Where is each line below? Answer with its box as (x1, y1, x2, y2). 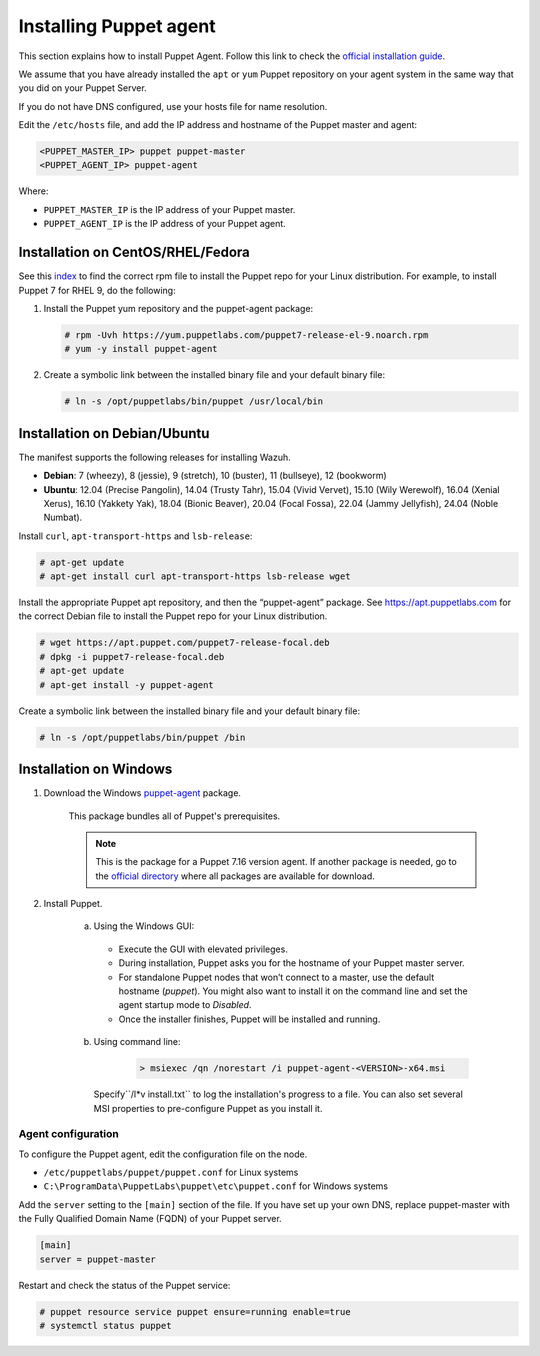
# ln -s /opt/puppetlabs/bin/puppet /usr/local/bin (64, 396, 324, 407)
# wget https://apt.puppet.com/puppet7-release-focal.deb (39, 637, 330, 649)
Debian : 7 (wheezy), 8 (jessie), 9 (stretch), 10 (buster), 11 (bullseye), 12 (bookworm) (43, 470, 387, 482)
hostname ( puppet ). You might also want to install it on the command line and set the (118, 985, 469, 997)
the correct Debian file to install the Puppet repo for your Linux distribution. (18, 610, 328, 622)
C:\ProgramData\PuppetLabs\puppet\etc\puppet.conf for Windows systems (43, 1180, 389, 1192)
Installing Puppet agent (18, 15, 216, 37)
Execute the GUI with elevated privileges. (118, 943, 289, 955)
